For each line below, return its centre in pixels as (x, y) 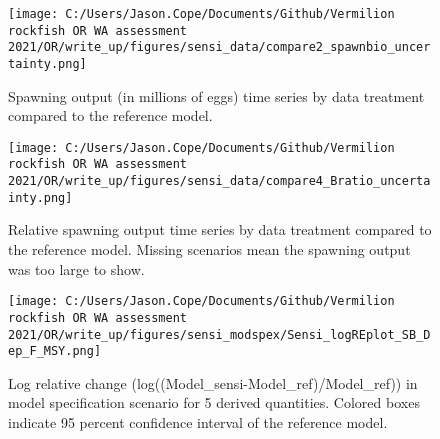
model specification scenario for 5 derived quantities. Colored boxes (214, 402)
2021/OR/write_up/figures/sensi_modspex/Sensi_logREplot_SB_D (219, 334)
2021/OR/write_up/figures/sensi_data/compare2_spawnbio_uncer (219, 47)
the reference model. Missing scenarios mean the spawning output (209, 249)
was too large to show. (76, 268)
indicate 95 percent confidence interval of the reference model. (198, 422)
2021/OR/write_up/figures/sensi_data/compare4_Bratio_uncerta (219, 181)
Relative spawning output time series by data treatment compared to (220, 229)
